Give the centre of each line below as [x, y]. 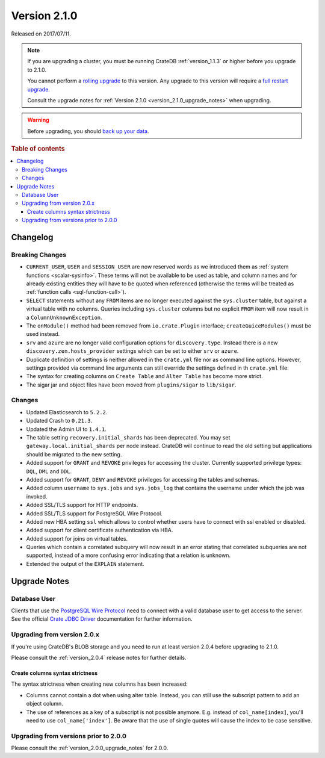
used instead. [43, 334]
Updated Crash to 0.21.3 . [59, 421]
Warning [38, 120]
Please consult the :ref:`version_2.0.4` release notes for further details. [99, 657]
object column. [45, 704]
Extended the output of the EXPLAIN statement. [85, 564]
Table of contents [38, 149]
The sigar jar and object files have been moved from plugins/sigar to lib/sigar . [131, 385]
